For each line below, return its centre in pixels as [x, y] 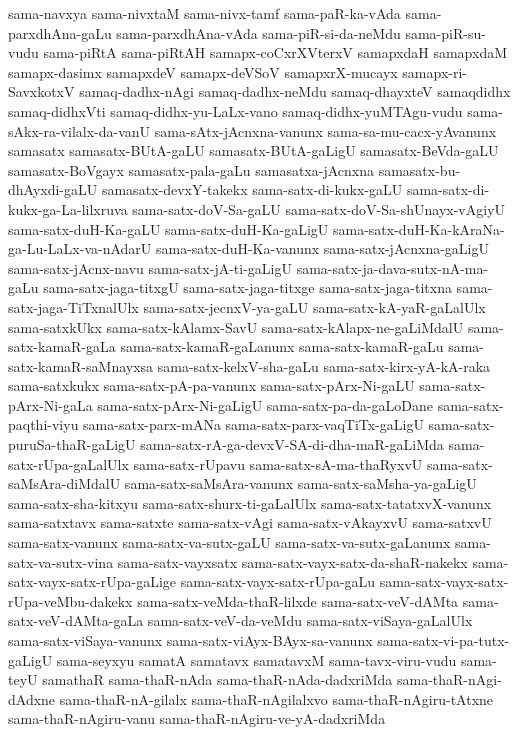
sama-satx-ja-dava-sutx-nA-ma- [392, 267]
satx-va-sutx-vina [61, 561]
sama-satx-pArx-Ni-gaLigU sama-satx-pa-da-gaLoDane [265, 404]
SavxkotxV [41, 91]
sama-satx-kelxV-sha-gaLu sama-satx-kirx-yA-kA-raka [324, 365]
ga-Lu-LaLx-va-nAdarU [80, 248]
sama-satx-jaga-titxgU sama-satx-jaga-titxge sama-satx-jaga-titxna [247, 287]
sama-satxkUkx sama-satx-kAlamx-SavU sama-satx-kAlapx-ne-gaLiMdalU [236, 326]
